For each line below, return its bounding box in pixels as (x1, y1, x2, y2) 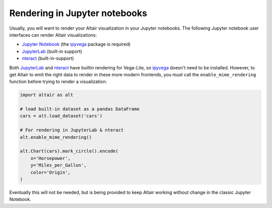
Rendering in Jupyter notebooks (9, 8, 148, 19)
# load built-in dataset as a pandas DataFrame (20, 106, 140, 112)
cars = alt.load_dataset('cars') (20, 113, 103, 119)
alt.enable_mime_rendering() (20, 134, 92, 140)
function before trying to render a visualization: (9, 78, 107, 85)
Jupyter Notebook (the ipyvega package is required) (22, 41, 131, 47)
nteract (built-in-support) (22, 55, 74, 61)
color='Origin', (30, 169, 71, 175)
